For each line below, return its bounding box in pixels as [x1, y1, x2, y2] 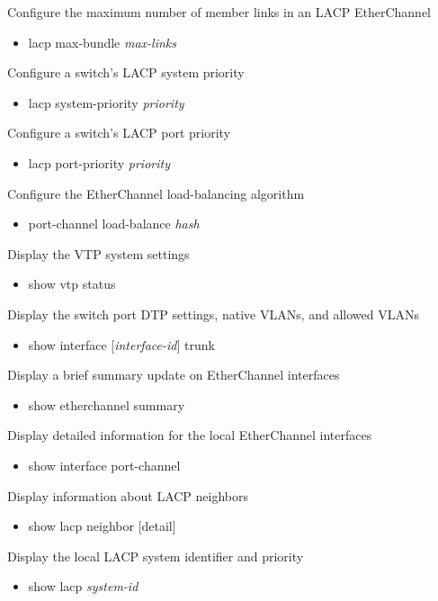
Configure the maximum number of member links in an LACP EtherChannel [7, 3, 432, 21]
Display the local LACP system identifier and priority [7, 546, 304, 565]
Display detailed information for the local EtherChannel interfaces [7, 426, 372, 444]
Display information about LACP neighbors [7, 486, 249, 505]
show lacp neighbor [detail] [28, 516, 176, 535]
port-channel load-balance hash [28, 214, 200, 233]
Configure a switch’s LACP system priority [7, 63, 245, 82]
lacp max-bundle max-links [28, 32, 177, 51]
